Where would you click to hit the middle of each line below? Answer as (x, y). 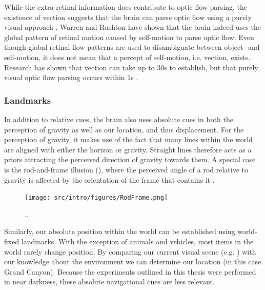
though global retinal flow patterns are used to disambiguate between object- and (132, 47)
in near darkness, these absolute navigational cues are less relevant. (109, 282)
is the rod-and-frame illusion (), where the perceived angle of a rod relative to (126, 169)
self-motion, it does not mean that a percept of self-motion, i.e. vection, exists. (127, 57)
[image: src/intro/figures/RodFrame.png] (96, 198)
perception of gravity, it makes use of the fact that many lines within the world (128, 139)
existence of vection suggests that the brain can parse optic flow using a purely (128, 17)
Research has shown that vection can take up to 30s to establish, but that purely (131, 67)
